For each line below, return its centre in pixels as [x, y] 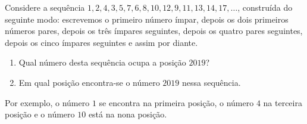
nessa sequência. [211, 82]
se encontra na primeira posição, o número [176, 102]
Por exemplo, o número [47, 102]
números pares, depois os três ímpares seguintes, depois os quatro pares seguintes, [154, 31]
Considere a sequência [45, 7]
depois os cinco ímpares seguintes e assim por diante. [101, 42]
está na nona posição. [128, 114]
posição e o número [40, 114]
